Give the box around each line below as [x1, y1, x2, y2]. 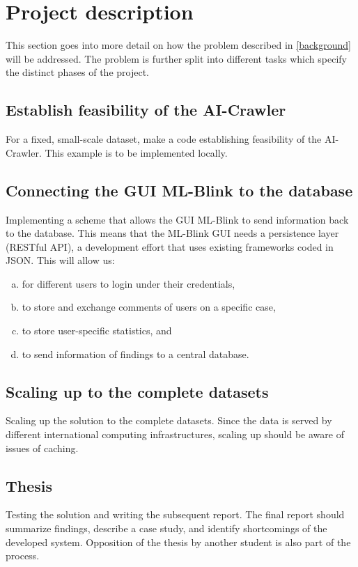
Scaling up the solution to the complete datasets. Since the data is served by [6, 413, 332, 428]
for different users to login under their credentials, [22, 276, 235, 290]
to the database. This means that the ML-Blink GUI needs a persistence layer [6, 226, 339, 240]
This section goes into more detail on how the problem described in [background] [6, 38, 351, 52]
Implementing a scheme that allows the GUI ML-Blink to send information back [6, 212, 349, 226]
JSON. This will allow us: [6, 253, 115, 267]
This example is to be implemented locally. [45, 145, 228, 160]
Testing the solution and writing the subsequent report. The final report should [6, 507, 345, 522]
